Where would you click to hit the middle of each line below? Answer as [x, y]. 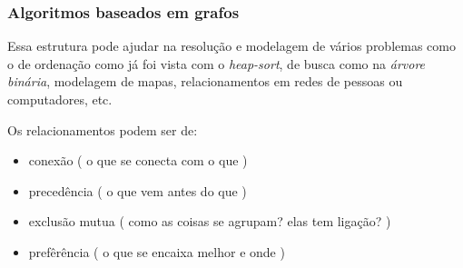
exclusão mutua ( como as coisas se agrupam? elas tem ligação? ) [210, 221]
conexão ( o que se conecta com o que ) [138, 160]
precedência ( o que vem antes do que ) [138, 190]
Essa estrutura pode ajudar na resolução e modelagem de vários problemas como [231, 46]
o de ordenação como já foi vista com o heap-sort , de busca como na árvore [217, 63]
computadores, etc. [60, 99]
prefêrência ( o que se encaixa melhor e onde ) [157, 251]
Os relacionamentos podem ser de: [103, 129]
